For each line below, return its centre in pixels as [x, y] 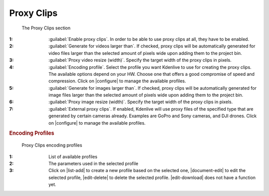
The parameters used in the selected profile [93, 164]
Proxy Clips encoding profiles [52, 145]
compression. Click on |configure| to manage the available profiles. [117, 81]
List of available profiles [73, 157]
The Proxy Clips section [46, 28]
